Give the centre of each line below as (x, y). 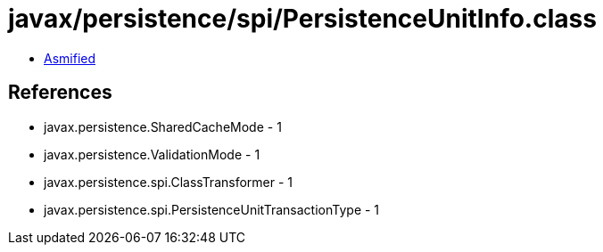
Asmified (70, 58)
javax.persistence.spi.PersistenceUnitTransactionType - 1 (212, 209)
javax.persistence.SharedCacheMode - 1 (163, 126)
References (60, 93)
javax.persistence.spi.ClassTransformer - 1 (169, 182)
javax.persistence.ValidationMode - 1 (152, 154)
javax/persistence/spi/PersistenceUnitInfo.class (302, 19)
